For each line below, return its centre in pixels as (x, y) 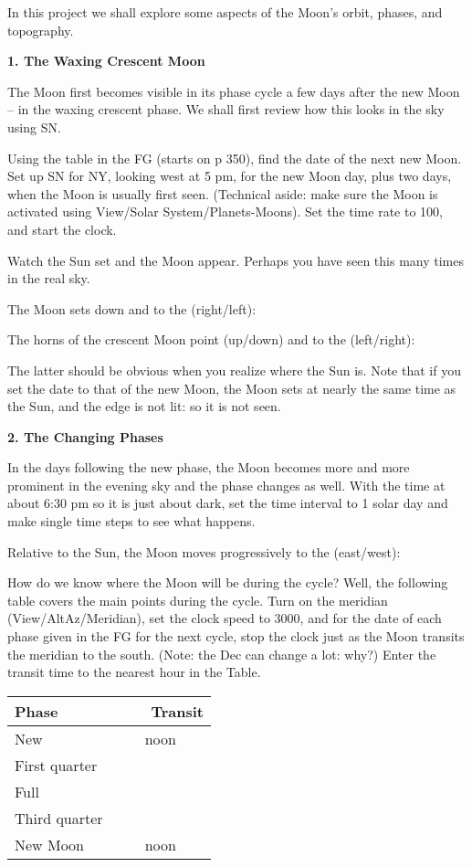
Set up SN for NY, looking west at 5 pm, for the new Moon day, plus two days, (230, 176)
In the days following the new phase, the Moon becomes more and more (209, 467)
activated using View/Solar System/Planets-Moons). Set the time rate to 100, (225, 211)
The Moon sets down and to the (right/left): (132, 308)
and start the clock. (62, 229)
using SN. (34, 127)
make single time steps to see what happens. (131, 521)
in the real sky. (49, 278)
